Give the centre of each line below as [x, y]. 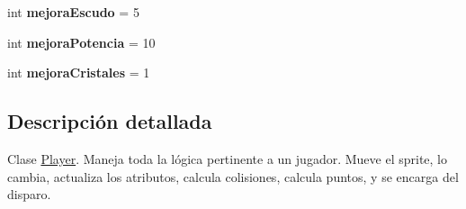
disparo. [29, 194]
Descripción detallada [110, 121]
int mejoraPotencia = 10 [81, 42]
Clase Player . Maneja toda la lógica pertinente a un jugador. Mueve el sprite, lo [227, 158]
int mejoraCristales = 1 [79, 73]
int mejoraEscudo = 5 [73, 12]
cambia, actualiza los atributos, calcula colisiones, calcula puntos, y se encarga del [233, 176]
